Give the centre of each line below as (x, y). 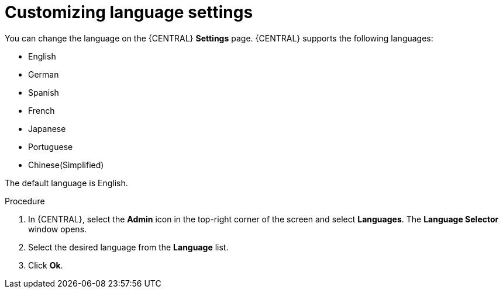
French (42, 110)
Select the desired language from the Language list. (128, 247)
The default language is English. (66, 183)
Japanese (47, 128)
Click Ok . (46, 265)
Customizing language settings (129, 12)
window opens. (58, 229)
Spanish (44, 92)
